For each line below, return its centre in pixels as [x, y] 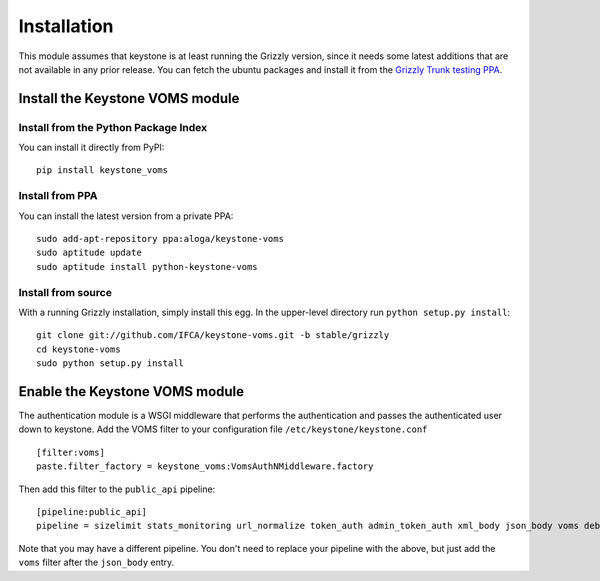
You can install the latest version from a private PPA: [126, 216]
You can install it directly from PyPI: [91, 147]
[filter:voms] [70, 452]
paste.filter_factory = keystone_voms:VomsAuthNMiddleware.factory [205, 466]
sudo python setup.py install [110, 363]
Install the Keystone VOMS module [129, 98]
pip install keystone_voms [102, 170]
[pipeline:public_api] [92, 511]
